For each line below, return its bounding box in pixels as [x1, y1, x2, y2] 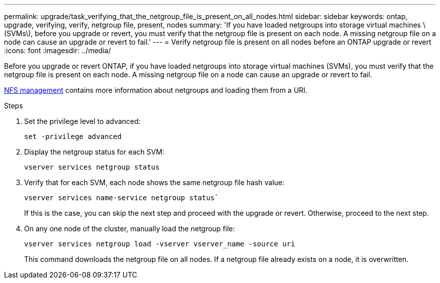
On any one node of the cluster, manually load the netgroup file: [24, 224, 235, 233]
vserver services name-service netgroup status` [24, 194, 219, 202]
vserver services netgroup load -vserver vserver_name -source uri [24, 240, 295, 248]
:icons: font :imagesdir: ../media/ [4, 46, 111, 55]
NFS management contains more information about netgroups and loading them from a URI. [4, 86, 307, 94]
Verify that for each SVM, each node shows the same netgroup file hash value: [24, 178, 285, 187]
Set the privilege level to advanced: [24, 117, 141, 125]
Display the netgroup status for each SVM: [24, 148, 165, 156]
